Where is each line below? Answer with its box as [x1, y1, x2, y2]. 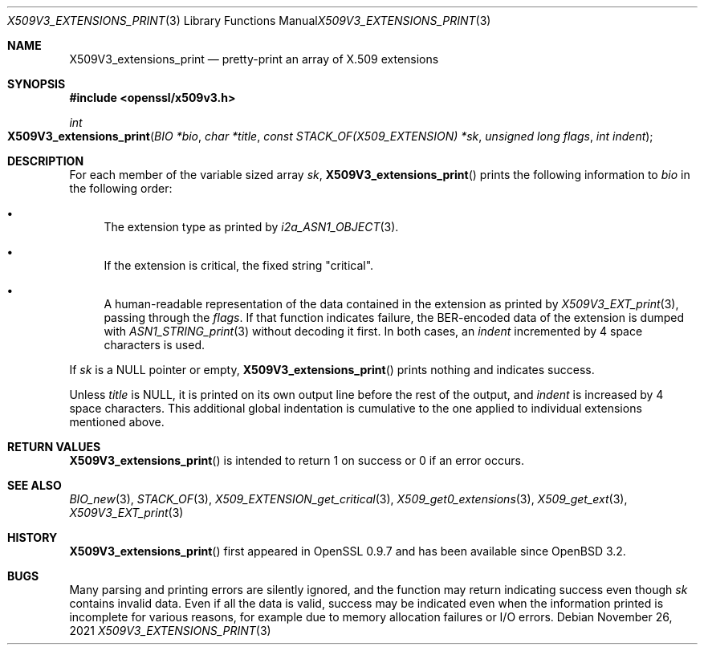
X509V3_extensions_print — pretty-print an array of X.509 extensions [69, 52, 439, 66]
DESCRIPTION [7, 154, 84, 168]
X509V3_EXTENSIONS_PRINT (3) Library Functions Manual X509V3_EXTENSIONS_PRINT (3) [7, 14, 491, 27]
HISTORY [7, 531, 58, 544]
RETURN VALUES [7, 440, 101, 454]
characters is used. [104, 338, 206, 352]
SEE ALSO [7, 478, 62, 492]
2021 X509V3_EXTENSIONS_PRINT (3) [69, 624, 271, 637]
